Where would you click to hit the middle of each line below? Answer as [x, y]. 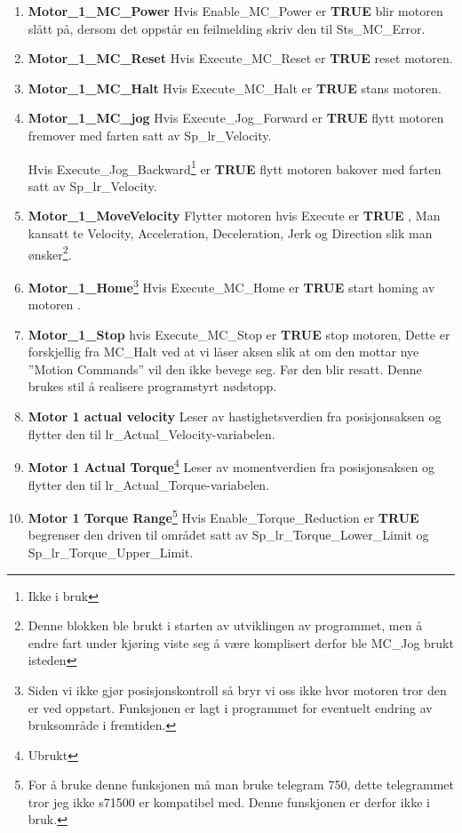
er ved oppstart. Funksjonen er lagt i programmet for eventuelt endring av [230, 707]
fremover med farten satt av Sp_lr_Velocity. [150, 135]
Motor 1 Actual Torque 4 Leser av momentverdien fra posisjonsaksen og [231, 465]
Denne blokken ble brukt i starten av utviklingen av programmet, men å [225, 625]
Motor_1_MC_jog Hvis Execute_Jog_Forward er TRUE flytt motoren [236, 118]
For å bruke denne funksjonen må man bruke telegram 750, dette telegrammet [241, 785]
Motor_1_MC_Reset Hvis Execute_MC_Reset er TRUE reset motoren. [240, 58]
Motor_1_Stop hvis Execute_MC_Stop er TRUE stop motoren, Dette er [239, 334]
